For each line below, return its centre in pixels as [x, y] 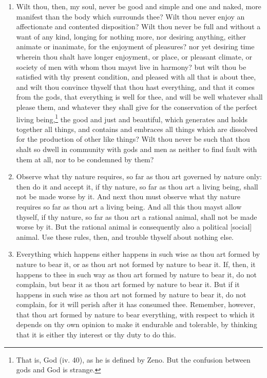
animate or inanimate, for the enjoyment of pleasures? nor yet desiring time [135, 46]
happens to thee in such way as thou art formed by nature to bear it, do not [137, 274]
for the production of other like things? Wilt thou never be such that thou [133, 139]
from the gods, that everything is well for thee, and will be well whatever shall [139, 97]
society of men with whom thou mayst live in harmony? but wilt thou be [131, 67]
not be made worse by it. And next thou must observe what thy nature [128, 196]
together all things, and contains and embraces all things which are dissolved [137, 129]
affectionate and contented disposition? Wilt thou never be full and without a [138, 26]
